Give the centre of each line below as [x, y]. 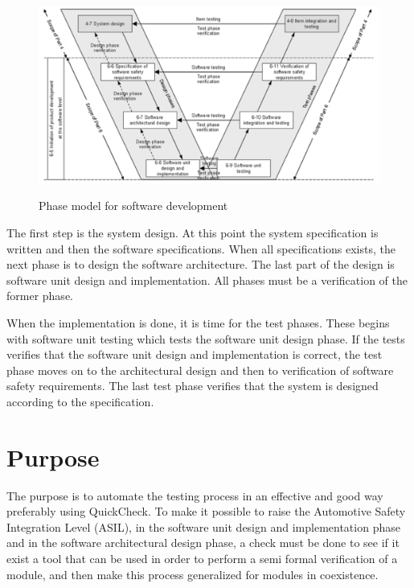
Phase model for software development [133, 206]
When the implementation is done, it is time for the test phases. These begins [198, 323]
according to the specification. [80, 401]
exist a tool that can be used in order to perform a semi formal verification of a [202, 559]
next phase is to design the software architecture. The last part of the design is [201, 264]
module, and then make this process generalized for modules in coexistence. [193, 574]
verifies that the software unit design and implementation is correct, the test [195, 354]
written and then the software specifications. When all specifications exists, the [201, 248]
